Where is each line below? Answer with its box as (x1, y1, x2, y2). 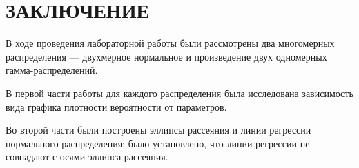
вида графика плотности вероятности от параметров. (6, 99, 227, 114)
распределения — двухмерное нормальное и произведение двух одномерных (6, 49, 327, 63)
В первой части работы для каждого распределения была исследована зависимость (6, 85, 353, 100)
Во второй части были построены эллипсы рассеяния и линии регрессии (6, 123, 311, 137)
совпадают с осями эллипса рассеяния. (6, 149, 168, 164)
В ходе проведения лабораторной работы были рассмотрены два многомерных (6, 36, 335, 50)
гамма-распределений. (6, 63, 98, 77)
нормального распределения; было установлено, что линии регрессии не (6, 136, 310, 150)
